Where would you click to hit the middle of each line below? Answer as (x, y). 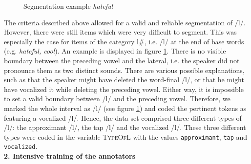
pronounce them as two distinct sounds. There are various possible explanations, (124, 70)
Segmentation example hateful (68, 6)
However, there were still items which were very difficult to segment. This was (120, 32)
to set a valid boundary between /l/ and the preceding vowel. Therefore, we (117, 99)
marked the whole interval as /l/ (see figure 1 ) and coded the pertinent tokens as (125, 108)
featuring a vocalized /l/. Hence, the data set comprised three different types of (123, 118)
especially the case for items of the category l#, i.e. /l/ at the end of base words (124, 41)
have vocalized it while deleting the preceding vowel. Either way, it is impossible (124, 89)
